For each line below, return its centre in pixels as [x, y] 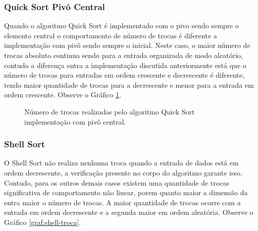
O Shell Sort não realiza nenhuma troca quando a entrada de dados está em [121, 163]
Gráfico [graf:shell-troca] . [42, 222]
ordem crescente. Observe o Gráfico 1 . [63, 95]
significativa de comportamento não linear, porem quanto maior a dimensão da [126, 192]
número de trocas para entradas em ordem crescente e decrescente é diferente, [124, 75]
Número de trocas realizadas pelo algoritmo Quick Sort [110, 111]
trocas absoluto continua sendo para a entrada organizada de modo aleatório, [123, 55]
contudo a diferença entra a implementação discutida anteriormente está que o [125, 65]
